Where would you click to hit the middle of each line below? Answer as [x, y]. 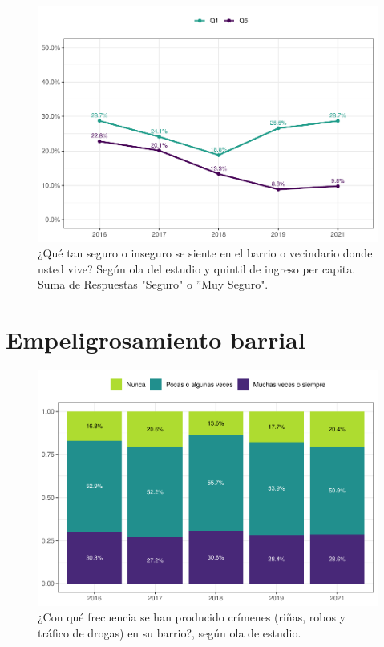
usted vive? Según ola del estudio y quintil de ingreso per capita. [197, 268]
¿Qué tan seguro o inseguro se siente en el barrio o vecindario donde [205, 253]
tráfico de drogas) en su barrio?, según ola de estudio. [170, 632]
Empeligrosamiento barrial [156, 340]
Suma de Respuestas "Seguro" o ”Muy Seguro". [153, 284]
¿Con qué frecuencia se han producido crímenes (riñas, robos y [192, 617]
